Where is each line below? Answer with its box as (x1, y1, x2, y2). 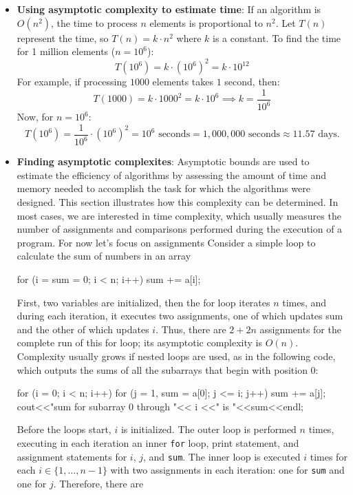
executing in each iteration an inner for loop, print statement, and (17, 435, 299, 450)
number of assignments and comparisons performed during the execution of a (17, 222, 343, 236)
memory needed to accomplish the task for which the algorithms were (17, 181, 310, 196)
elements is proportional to (149, 15, 263, 30)
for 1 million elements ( (17, 44, 116, 59)
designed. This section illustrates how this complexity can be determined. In (17, 195, 339, 209)
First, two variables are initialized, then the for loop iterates (17, 295, 270, 309)
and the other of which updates (17, 322, 149, 336)
